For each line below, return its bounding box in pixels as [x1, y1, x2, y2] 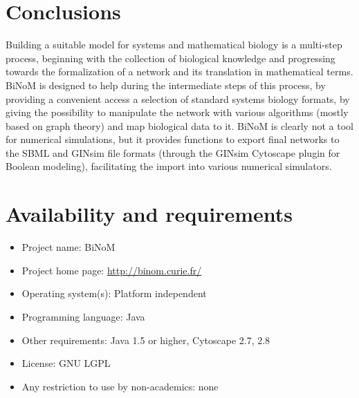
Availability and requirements [6, 200, 293, 228]
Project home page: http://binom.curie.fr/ [21, 263, 202, 277]
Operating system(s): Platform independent [21, 286, 207, 301]
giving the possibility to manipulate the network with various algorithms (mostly [6, 105, 349, 120]
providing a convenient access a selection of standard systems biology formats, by [6, 91, 350, 106]
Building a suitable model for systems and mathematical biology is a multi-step [6, 37, 342, 52]
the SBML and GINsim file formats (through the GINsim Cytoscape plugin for [6, 145, 340, 160]
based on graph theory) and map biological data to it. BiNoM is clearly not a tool [6, 118, 353, 133]
